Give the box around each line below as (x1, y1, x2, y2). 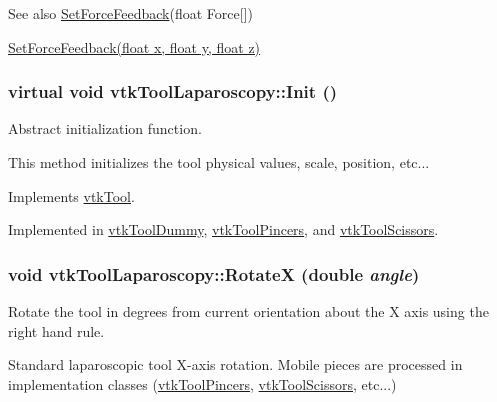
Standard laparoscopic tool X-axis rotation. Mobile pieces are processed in (8, 354, 463, 375)
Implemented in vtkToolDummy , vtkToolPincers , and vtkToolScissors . (8, 219, 439, 240)
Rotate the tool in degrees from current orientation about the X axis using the (8, 301, 489, 321)
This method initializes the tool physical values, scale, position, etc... (8, 152, 430, 172)
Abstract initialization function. (8, 118, 202, 139)
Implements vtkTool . (8, 185, 135, 206)
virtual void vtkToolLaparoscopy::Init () (8, 79, 338, 104)
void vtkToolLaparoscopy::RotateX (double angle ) (8, 261, 420, 286)
